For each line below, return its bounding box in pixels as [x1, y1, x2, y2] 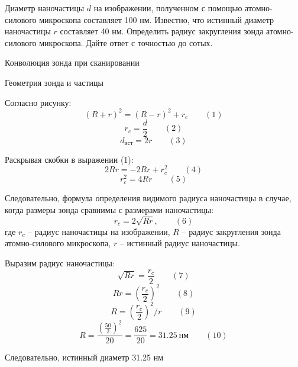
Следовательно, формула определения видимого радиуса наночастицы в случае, [5, 192, 291, 204]
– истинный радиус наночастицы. [119, 237, 240, 249]
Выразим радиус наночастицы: [5, 257, 115, 269]
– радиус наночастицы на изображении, [28, 225, 170, 237]
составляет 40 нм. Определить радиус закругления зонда [60, 25, 264, 37]
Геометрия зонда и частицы [5, 76, 104, 88]
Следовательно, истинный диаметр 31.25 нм [5, 351, 164, 363]
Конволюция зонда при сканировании [5, 56, 140, 69]
